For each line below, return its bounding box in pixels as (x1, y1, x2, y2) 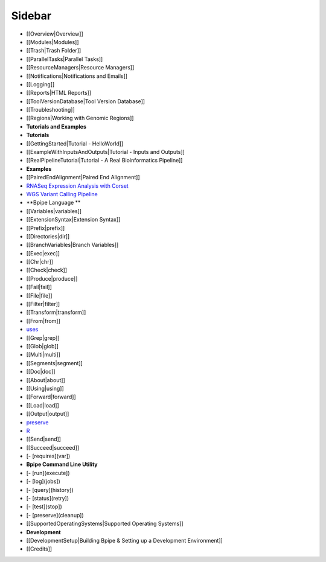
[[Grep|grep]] (26, 334, 60, 341)
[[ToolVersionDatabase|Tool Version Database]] (26, 97, 145, 105)
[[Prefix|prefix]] (26, 224, 65, 232)
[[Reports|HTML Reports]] (26, 89, 92, 97)
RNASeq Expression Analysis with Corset (26, 182, 129, 190)
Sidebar (11, 9, 51, 22)
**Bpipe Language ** (26, 199, 81, 206)
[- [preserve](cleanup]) (26, 511, 84, 519)
